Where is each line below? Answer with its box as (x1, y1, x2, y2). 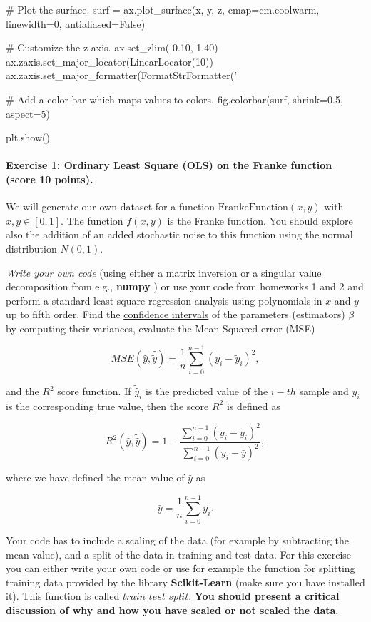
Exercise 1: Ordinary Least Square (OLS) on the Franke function (6, 158, 332, 173)
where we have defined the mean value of (6, 470, 185, 485)
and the (6, 384, 39, 399)
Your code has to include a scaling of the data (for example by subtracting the (6, 533, 350, 548)
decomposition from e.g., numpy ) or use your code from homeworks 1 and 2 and (6, 279, 364, 294)
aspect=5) (6, 106, 50, 121)
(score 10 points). (6, 171, 93, 186)
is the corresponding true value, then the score (6, 398, 209, 413)
